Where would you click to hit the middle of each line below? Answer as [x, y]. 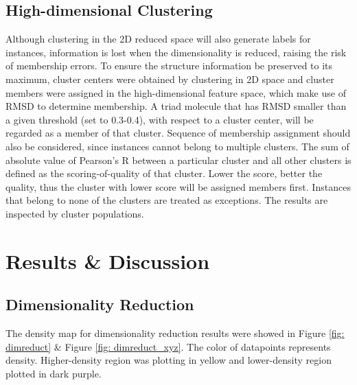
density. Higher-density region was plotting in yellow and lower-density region [169, 360]
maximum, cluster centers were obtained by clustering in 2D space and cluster [170, 79]
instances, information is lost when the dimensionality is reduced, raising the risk [176, 52]
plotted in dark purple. [54, 373]
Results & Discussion [108, 260]
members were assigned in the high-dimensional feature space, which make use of [176, 92]
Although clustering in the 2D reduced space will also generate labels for [158, 39]
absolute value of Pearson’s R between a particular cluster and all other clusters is [178, 160]
